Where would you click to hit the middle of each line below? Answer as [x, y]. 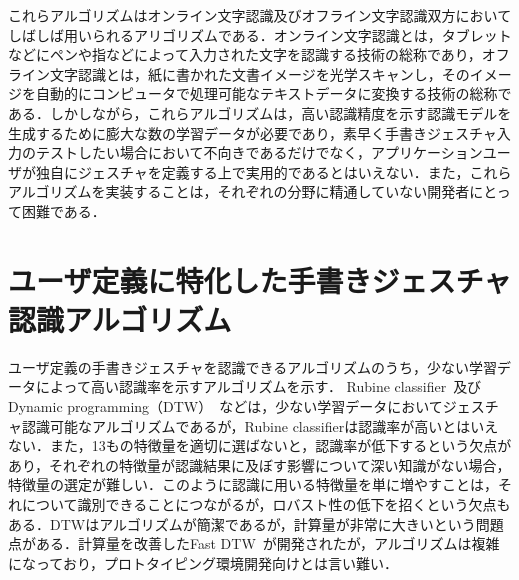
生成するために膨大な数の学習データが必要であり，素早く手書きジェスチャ [252, 132]
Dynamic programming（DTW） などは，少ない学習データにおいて [225, 406]
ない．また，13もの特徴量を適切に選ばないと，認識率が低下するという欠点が [260, 445]
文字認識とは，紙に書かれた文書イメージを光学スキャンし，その [259, 73]
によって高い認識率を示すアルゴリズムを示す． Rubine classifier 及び [258, 386]
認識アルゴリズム [120, 318]
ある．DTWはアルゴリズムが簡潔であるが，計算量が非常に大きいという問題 [256, 523]
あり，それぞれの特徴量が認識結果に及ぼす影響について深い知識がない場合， [259, 464]
